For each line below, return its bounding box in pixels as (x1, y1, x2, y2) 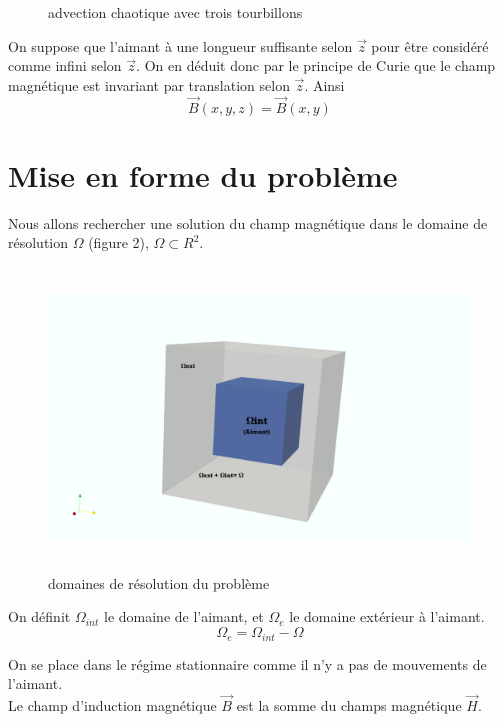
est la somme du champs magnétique (236, 694, 462, 715)
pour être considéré (371, 35, 489, 56)
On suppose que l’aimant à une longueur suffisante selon (8, 35, 353, 56)
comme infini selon (8, 55, 122, 76)
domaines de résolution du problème (48, 572, 270, 593)
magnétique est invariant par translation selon (8, 74, 290, 95)
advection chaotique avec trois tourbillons (48, 2, 303, 22)
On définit (8, 606, 71, 627)
